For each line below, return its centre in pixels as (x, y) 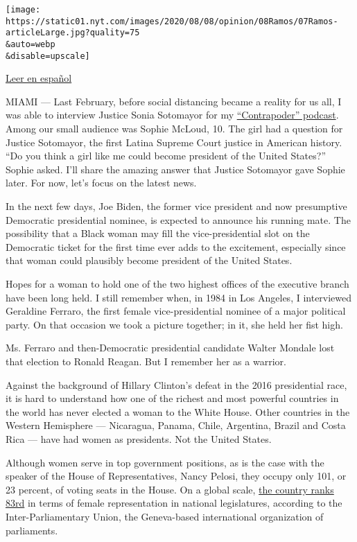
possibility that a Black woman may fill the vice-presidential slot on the (158, 233)
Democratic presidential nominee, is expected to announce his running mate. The (178, 219)
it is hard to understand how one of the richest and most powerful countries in (172, 398)
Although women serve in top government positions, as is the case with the (165, 462)
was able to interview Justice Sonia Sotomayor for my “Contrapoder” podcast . (172, 115)
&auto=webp (31, 44)
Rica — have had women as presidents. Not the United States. (139, 438)
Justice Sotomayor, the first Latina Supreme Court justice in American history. (174, 142)
